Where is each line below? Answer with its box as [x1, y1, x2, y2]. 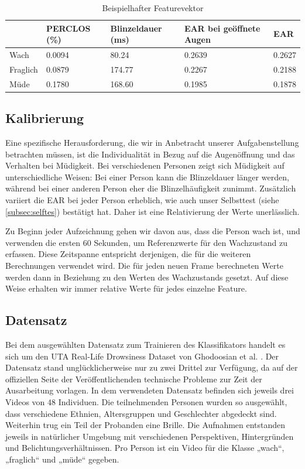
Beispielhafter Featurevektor [102, 2, 204, 13]
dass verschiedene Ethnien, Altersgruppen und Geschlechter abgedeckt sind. [5, 407, 277, 419]
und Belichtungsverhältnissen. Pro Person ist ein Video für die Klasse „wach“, [5, 441, 285, 454]
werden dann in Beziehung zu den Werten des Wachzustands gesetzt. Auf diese [5, 271, 289, 283]
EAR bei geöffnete [184, 22, 261, 34]
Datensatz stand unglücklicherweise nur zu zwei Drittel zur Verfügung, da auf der [5, 361, 298, 374]
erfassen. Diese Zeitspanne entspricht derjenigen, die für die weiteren [5, 248, 251, 260]
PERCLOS [46, 22, 91, 34]
